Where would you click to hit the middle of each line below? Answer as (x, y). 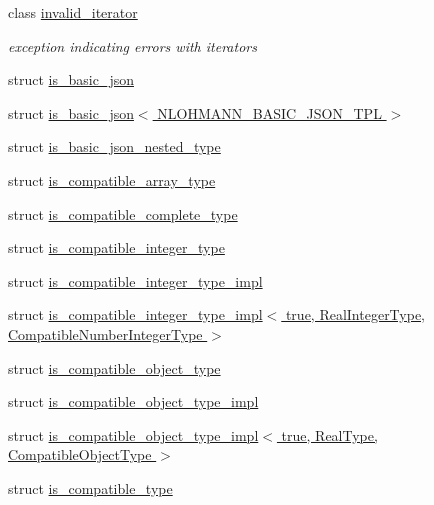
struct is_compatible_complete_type (123, 213)
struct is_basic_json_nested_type (114, 146)
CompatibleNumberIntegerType (105, 333)
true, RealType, (329, 434)
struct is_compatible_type (90, 487)
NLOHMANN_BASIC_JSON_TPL (269, 112)
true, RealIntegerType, (355, 314)
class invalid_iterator (73, 12)
